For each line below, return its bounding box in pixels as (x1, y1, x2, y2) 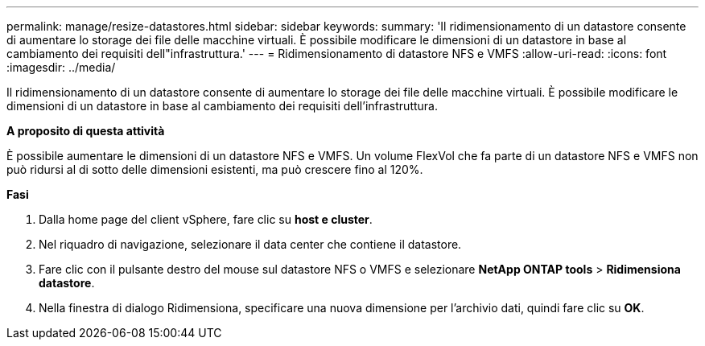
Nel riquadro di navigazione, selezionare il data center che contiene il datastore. (39, 237, 462, 251)
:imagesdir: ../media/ (6, 60, 116, 74)
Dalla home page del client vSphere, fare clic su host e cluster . (39, 212, 373, 226)
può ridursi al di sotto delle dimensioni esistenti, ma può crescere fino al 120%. (6, 163, 423, 176)
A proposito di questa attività (6, 124, 165, 138)
